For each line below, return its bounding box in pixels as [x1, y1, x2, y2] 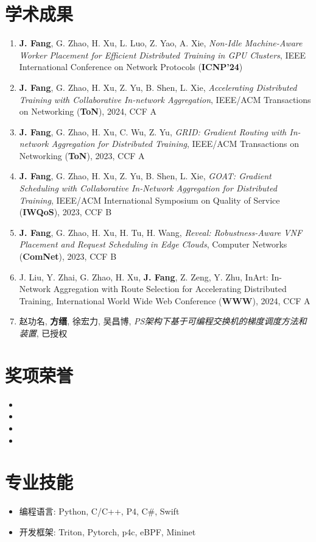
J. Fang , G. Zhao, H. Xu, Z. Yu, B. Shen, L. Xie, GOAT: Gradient [19, 169, 272, 182]
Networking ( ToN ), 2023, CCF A [19, 149, 145, 162]
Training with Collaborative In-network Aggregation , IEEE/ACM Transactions [19, 93, 311, 105]
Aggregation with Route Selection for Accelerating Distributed [53, 282, 287, 295]
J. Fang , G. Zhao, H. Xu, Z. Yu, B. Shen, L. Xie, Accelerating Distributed [19, 80, 297, 93]
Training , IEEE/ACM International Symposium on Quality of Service [19, 193, 280, 206]
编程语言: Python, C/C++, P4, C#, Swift [19, 505, 180, 518]
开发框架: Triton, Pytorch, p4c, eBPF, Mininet [19, 525, 196, 538]
